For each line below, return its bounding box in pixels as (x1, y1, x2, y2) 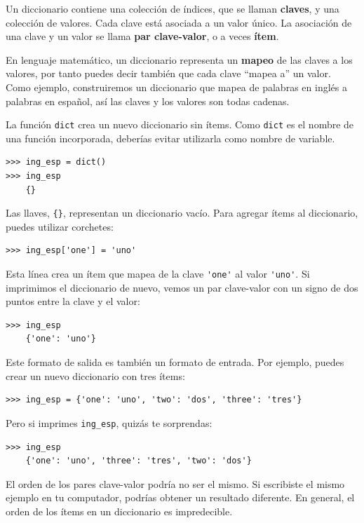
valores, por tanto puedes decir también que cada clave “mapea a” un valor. (6, 66, 331, 81)
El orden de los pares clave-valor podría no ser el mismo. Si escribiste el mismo (6, 476, 345, 491)
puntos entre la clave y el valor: (6, 294, 140, 308)
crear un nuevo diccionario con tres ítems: (6, 368, 185, 383)
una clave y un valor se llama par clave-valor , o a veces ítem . (6, 29, 279, 43)
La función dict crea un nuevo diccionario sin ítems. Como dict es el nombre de (6, 117, 354, 132)
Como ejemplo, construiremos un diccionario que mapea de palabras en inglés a (6, 79, 347, 94)
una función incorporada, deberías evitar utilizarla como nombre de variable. (6, 130, 335, 145)
